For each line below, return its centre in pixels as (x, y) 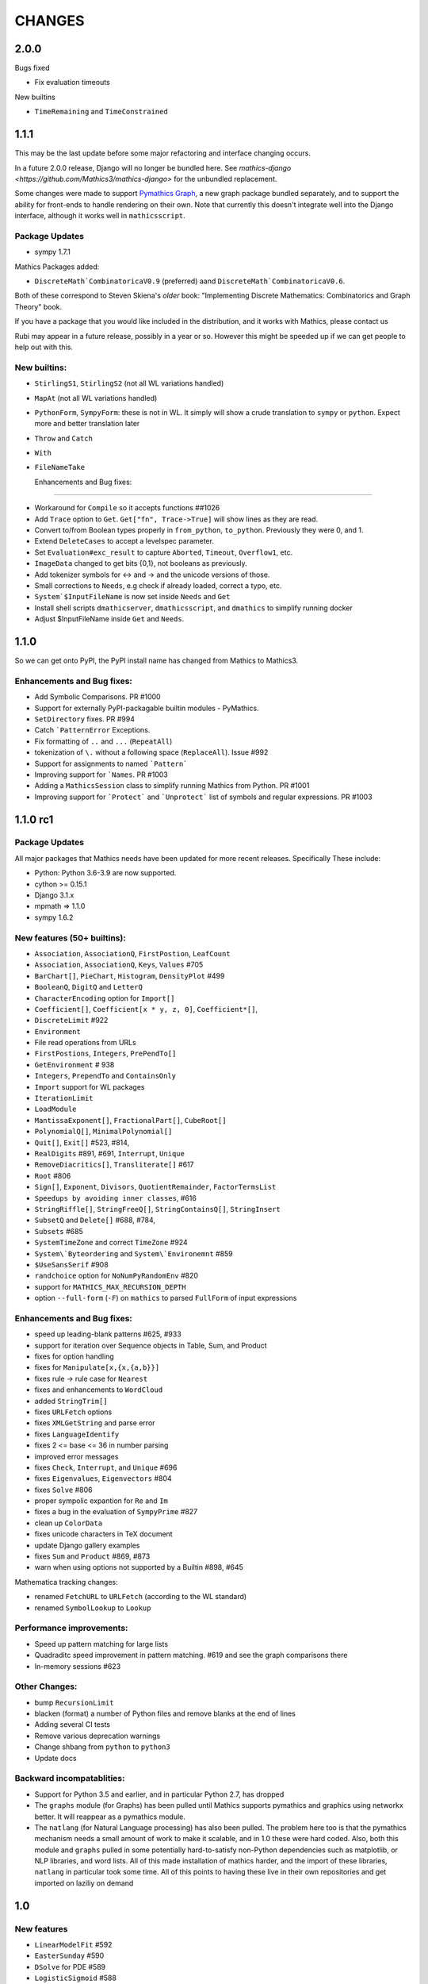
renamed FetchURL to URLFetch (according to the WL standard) (141, 1597)
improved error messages (76, 1456)
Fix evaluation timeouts (72, 83)
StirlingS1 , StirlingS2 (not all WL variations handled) (129, 383)
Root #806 (53, 1175)
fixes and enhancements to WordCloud (99, 1390)
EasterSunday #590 (69, 1955)
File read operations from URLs (85, 1043)
